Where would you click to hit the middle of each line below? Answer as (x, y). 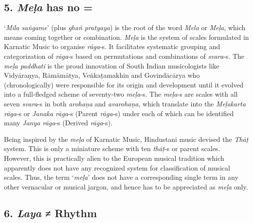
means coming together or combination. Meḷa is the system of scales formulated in (126, 37)
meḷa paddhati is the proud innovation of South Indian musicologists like (112, 65)
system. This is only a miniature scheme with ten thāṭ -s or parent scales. (112, 148)
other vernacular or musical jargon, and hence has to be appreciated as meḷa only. (126, 186)
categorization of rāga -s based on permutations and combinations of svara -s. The (124, 56)
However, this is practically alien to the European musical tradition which (114, 158)
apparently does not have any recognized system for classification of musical (117, 167)
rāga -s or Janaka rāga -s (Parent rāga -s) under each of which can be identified (119, 113)
